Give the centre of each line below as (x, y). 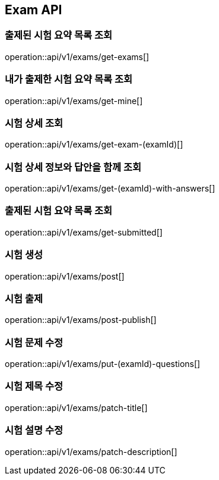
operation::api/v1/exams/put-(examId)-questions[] (103, 364)
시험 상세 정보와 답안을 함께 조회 (73, 167)
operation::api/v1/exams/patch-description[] (91, 451)
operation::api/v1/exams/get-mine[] (74, 101)
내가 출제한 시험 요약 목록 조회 (69, 79)
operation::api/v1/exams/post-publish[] (81, 320)
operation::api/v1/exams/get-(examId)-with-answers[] (110, 189)
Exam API (34, 10)
